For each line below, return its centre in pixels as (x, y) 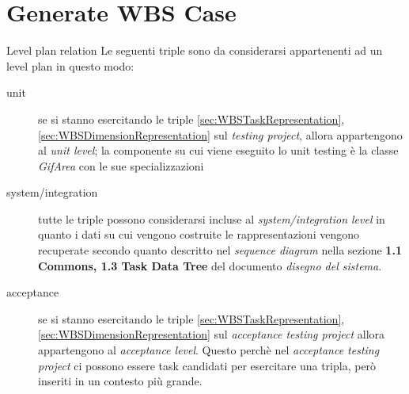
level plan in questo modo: (70, 65)
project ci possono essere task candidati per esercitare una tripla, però (207, 365)
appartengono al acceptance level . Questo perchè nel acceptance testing (209, 350)
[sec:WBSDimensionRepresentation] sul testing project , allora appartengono (220, 134)
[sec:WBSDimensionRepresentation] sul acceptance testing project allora (212, 334)
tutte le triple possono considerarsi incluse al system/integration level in (212, 218)
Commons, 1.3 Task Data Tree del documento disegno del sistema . (210, 265)
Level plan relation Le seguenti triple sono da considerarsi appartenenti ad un (195, 50)
